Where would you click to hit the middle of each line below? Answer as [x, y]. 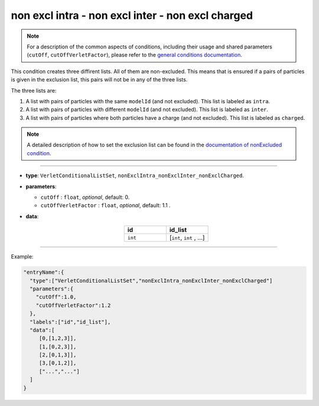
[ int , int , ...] [187, 238]
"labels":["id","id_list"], [70, 322]
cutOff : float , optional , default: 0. [85, 197]
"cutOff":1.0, [56, 297]
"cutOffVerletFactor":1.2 [73, 305]
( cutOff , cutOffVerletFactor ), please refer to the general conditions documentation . [134, 55]
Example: [22, 257]
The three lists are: [34, 90]
